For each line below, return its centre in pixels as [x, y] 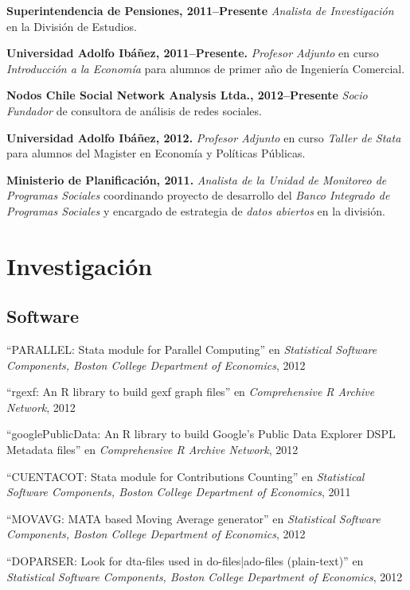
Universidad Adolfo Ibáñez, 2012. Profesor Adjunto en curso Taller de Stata [204, 137]
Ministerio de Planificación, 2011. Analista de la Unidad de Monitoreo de [197, 179]
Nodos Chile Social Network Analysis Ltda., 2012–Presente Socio [187, 95]
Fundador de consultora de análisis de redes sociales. [134, 110]
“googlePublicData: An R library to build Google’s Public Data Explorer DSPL [201, 434]
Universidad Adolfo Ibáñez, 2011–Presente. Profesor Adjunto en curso [193, 53]
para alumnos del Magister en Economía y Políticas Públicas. [156, 153]
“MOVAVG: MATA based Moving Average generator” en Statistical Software [193, 518]
